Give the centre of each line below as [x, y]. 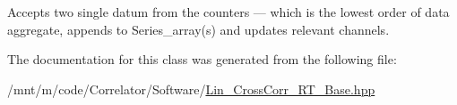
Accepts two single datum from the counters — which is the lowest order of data [228, 12]
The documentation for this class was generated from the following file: [202, 59]
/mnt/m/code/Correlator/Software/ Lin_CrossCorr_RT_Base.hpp [191, 89]
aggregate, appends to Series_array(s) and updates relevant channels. [198, 29]
